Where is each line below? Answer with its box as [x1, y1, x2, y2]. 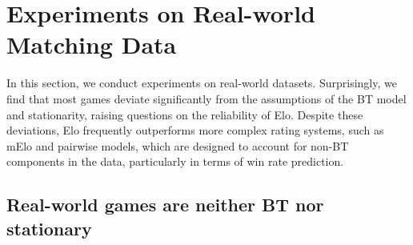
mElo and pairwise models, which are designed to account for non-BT [6, 137, 349, 154]
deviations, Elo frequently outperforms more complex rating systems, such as [6, 122, 384, 139]
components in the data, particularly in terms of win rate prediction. [6, 153, 344, 170]
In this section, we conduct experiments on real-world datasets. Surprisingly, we [6, 74, 397, 91]
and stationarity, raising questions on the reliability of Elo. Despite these [6, 106, 363, 122]
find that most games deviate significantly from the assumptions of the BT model [6, 90, 407, 106]
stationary [6, 215, 92, 240]
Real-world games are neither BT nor [6, 192, 324, 217]
